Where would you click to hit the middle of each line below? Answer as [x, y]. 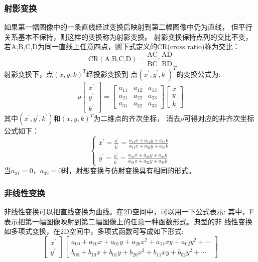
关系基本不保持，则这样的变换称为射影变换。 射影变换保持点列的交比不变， [128, 36]
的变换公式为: [199, 74]
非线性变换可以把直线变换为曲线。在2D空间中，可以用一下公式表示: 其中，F [129, 211]
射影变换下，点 [29, 74]
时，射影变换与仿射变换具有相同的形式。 [129, 170]
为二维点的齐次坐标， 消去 [137, 118]
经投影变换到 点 [112, 74]
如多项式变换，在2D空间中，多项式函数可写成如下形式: [94, 231]
